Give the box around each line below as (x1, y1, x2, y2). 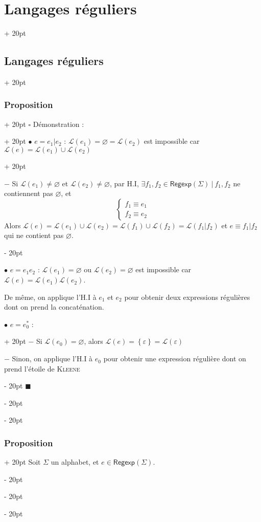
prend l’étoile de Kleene (4, 363, 80, 374)
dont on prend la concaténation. (4, 301, 104, 312)
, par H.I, (109, 178, 139, 188)
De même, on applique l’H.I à (4, 291, 97, 302)
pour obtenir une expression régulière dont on (103, 353, 246, 364)
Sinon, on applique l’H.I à (12, 353, 93, 364)
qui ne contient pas (4, 230, 64, 241)
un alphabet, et (51, 456, 99, 467)
